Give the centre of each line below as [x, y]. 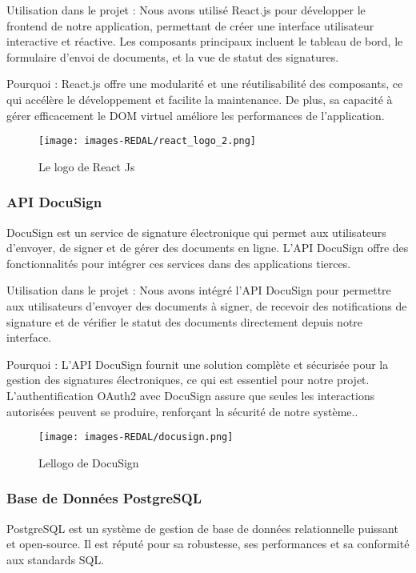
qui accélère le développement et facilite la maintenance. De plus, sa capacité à [200, 99]
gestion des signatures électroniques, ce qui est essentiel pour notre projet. [188, 380]
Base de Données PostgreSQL [104, 498]
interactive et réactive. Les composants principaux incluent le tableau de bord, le [205, 41]
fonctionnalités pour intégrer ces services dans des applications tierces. [179, 263]
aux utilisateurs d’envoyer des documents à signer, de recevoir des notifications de [207, 306]
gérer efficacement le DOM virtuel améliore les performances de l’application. [196, 115]
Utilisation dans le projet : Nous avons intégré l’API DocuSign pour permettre [199, 290]
